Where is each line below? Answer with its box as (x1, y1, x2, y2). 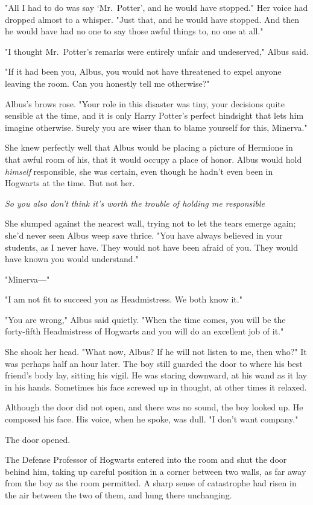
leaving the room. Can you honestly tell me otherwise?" (5, 77, 210, 89)
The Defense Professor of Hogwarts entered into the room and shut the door (5, 453, 287, 466)
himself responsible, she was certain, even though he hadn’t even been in (5, 165, 273, 177)
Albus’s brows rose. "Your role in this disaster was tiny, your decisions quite (5, 97, 285, 110)
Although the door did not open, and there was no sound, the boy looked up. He (5, 401, 303, 413)
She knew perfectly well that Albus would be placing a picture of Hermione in (5, 141, 293, 154)
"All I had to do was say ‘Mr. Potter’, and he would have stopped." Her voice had (5, 1, 308, 13)
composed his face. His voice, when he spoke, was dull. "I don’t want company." (5, 413, 299, 425)
